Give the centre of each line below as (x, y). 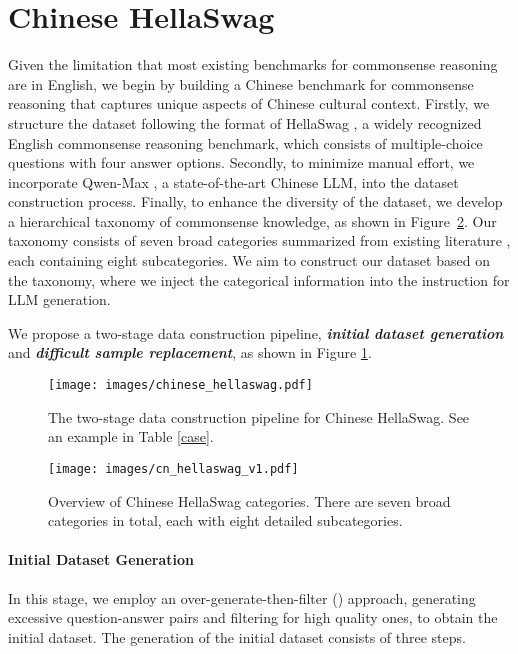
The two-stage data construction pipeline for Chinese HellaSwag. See (259, 416)
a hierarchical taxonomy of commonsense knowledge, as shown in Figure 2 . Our (252, 220)
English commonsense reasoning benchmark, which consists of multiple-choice (245, 142)
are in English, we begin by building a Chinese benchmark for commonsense (241, 83)
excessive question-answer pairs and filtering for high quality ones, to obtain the (253, 617)
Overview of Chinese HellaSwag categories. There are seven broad (249, 500)
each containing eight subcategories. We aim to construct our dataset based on (249, 260)
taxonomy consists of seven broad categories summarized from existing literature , (259, 240)
